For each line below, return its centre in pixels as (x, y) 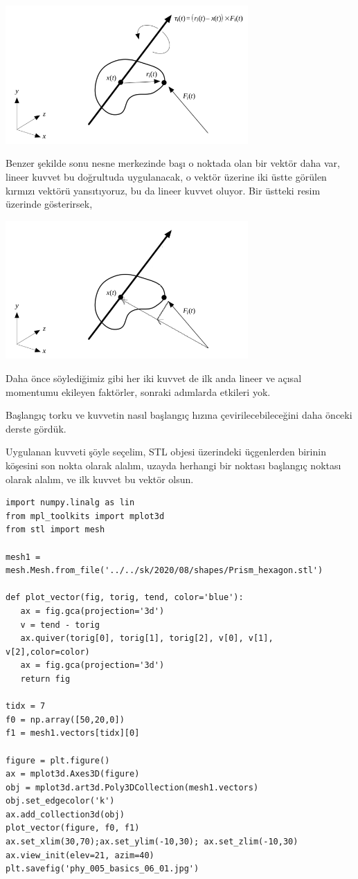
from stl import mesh (55, 530)
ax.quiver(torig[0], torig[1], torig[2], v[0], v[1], (147, 638)
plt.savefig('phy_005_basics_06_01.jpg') (102, 869)
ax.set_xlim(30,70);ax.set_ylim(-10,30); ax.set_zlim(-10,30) (152, 842)
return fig (45, 679)
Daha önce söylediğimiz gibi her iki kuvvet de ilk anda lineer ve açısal (154, 378)
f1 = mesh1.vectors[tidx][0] (73, 733)
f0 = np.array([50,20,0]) (65, 719)
